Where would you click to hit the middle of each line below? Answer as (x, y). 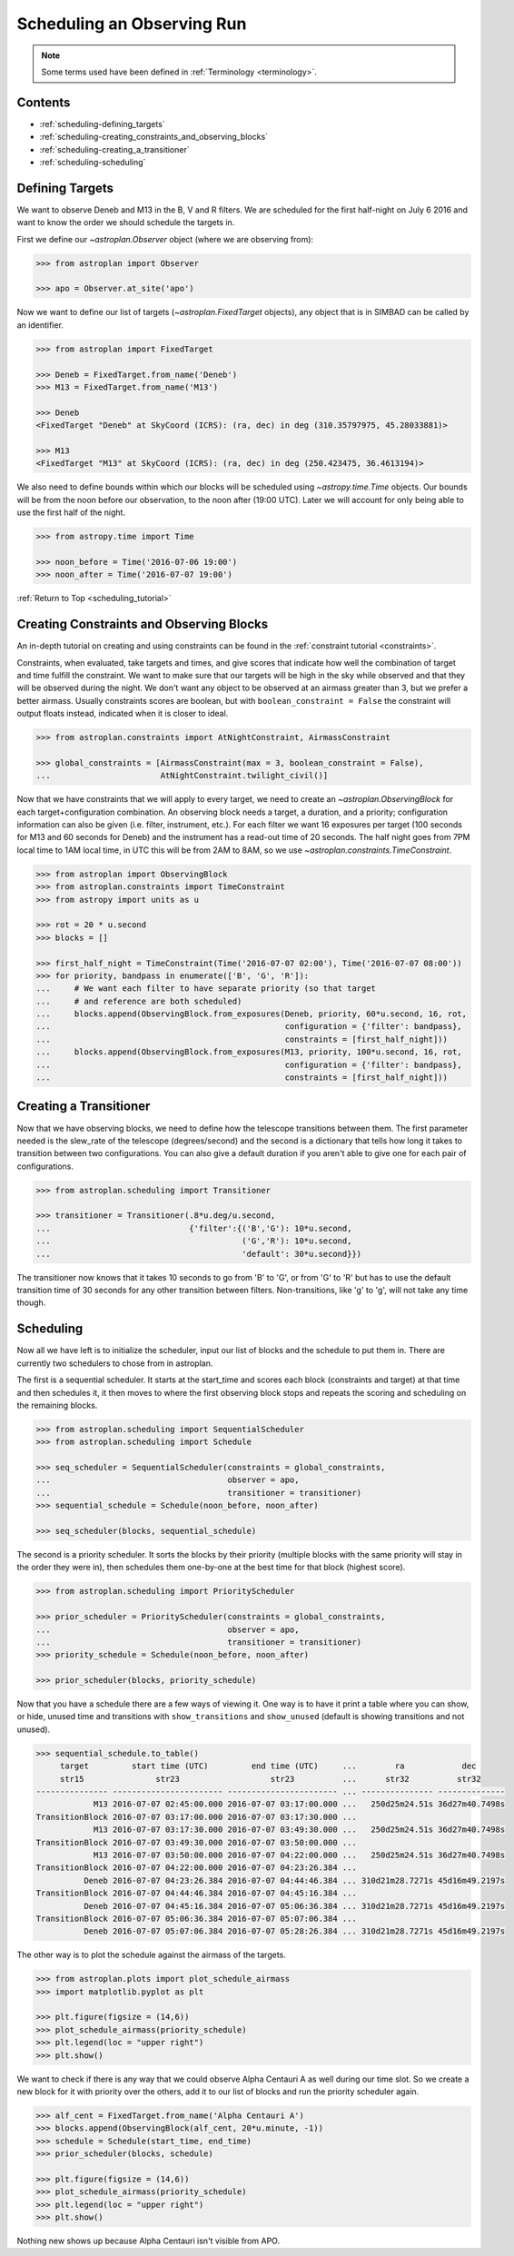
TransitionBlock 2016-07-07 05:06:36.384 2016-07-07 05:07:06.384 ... (197, 1918)
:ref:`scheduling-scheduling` (93, 163)
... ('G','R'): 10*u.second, (194, 1241)
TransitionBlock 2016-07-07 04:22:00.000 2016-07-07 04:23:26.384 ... (197, 1868)
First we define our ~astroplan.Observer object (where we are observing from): (165, 239)
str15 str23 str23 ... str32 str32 (270, 1779)
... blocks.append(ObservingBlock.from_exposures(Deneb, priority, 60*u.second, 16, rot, (252, 1014)
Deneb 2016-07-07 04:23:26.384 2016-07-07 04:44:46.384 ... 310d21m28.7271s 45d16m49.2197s (294, 1880)
